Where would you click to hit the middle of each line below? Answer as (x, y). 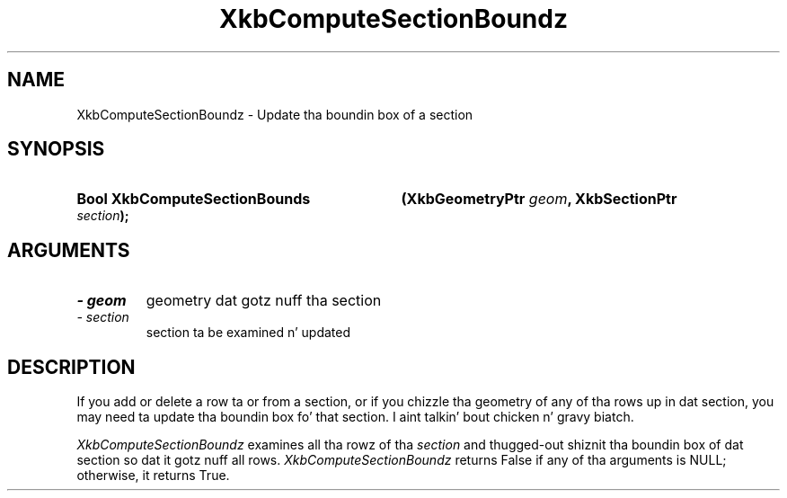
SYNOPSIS (56, 149)
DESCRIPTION (71, 367)
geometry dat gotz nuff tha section (264, 301)
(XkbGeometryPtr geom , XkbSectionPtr (539, 199)
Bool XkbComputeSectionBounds (194, 199)
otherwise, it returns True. (153, 476)
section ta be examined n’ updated (248, 333)
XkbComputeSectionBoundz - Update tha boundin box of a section (275, 114)
